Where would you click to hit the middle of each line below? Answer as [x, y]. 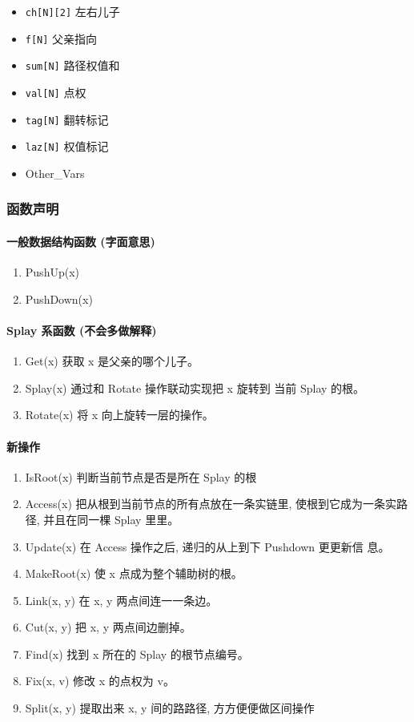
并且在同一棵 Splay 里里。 [111, 519]
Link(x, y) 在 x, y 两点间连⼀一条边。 [121, 600]
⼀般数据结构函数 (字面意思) [81, 241]
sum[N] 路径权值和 [72, 65]
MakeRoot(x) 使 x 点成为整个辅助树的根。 [134, 573]
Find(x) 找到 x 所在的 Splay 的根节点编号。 [137, 653]
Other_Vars [55, 173]
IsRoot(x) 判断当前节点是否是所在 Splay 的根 [141, 476]
